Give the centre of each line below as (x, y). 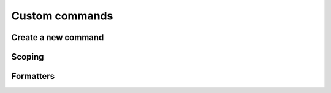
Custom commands (62, 16)
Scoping (28, 57)
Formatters (33, 76)
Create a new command (58, 37)
